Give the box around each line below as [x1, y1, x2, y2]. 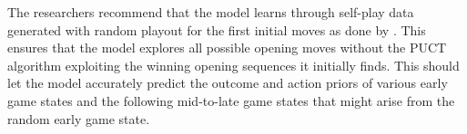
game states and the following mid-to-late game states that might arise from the [7, 91, 455, 110]
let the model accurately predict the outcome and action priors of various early [7, 73, 448, 92]
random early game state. [7, 109, 150, 128]
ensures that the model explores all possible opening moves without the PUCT [7, 38, 447, 57]
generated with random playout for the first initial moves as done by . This [7, 20, 426, 39]
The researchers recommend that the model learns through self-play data [7, 3, 414, 21]
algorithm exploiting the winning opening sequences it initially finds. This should [7, 55, 460, 74]
